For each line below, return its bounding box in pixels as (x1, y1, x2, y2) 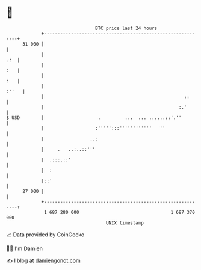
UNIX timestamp (105, 219, 144, 226)
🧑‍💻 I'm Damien (6, 245, 43, 252)
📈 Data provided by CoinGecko (6, 231, 85, 238)
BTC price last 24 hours (95, 25, 158, 31)
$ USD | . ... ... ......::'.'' (6, 114, 182, 121)
